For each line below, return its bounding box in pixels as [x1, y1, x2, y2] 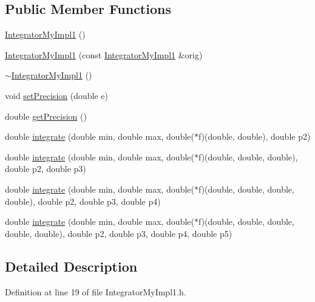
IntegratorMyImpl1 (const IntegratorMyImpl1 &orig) [5, 48, 203, 61]
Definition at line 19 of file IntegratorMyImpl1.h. [5, 285, 186, 298]
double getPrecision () [5, 109, 87, 122]
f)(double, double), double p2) [198, 130, 311, 143]
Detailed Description [5, 256, 138, 275]
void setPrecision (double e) [5, 89, 108, 101]
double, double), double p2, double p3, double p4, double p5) [5, 227, 232, 239]
